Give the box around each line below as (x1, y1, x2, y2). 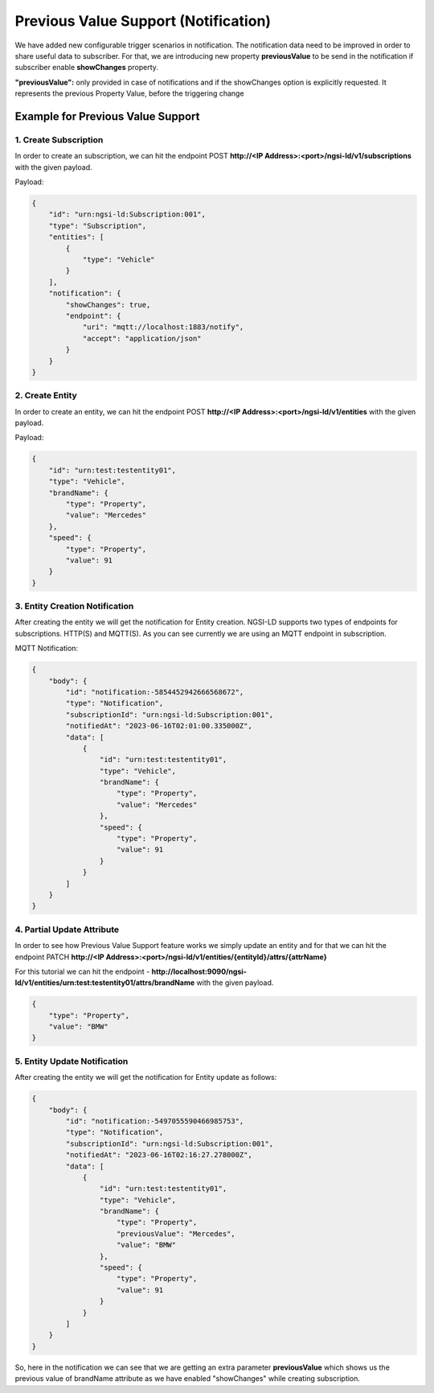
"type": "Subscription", (48, 221, 147, 230)
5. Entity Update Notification (14, 1055, 129, 1066)
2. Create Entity (14, 390, 78, 402)
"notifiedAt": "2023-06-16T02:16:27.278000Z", (65, 1151, 252, 1160)
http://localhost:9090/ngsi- (151, 966, 247, 976)
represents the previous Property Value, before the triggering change (14, 89, 244, 98)
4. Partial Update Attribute (14, 924, 120, 935)
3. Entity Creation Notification (14, 600, 134, 612)
